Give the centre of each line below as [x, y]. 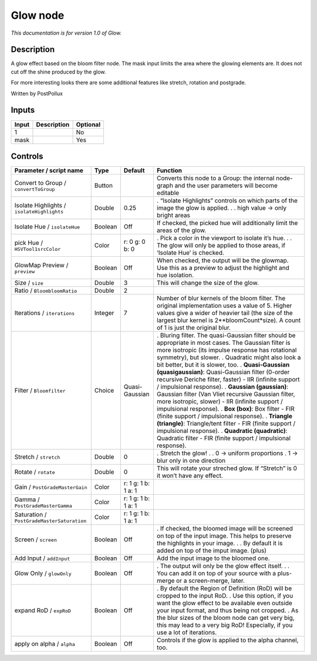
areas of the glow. [181, 230]
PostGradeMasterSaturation [50, 521]
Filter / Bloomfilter [40, 391]
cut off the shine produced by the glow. [58, 72]
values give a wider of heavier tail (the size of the [225, 313]
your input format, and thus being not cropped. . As [227, 610]
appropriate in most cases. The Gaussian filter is [223, 343]
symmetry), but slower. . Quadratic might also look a [229, 357]
